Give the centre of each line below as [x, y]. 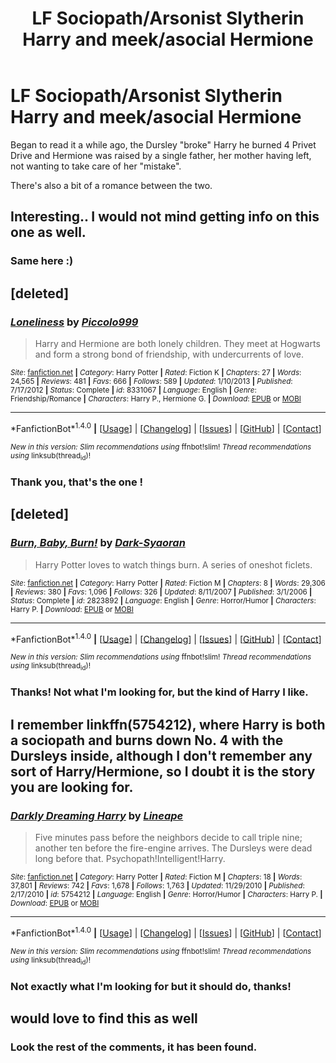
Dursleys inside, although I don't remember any [161, 755]
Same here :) [42, 261]
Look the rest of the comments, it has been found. [134, 1047]
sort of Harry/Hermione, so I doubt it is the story [163, 771]
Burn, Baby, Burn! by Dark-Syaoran [98, 543]
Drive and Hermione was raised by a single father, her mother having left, [161, 155]
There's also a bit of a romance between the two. [111, 185]
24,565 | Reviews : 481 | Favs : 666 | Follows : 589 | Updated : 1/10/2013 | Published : [151, 381]
